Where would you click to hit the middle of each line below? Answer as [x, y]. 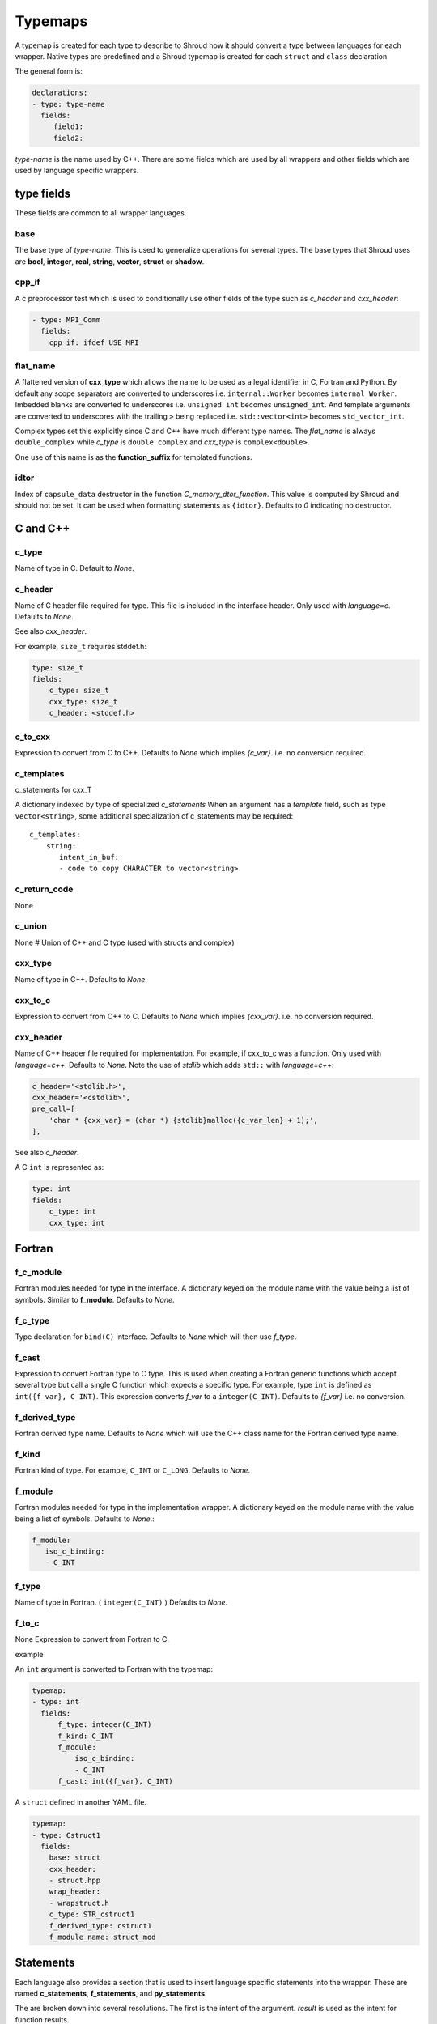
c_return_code [44, 889]
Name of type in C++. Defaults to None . [81, 979]
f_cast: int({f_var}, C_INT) [115, 1782]
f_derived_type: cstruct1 [100, 1926]
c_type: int [73, 1212]
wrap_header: [75, 1892]
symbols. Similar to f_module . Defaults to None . [95, 1299]
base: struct [75, 1858]
